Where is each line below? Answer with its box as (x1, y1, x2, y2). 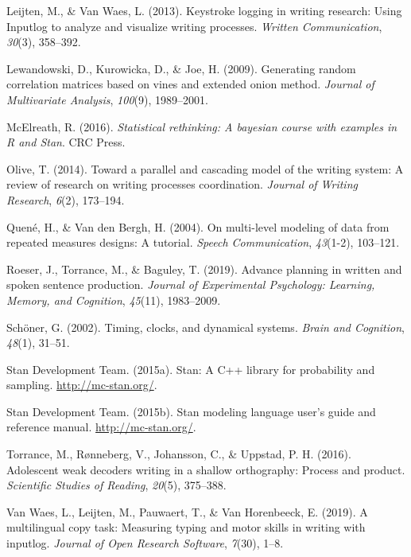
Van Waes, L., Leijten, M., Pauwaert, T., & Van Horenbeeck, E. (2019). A (6, 503, 368, 520)
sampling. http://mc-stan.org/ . (6, 376, 157, 393)
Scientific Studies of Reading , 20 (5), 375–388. (6, 477, 227, 493)
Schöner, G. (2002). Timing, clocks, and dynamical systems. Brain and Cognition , (6, 318, 405, 335)
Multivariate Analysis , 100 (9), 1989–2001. (6, 91, 208, 107)
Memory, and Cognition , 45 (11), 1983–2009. (6, 291, 221, 308)
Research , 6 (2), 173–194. (6, 191, 125, 208)
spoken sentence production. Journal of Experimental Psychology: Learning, (6, 276, 375, 293)
